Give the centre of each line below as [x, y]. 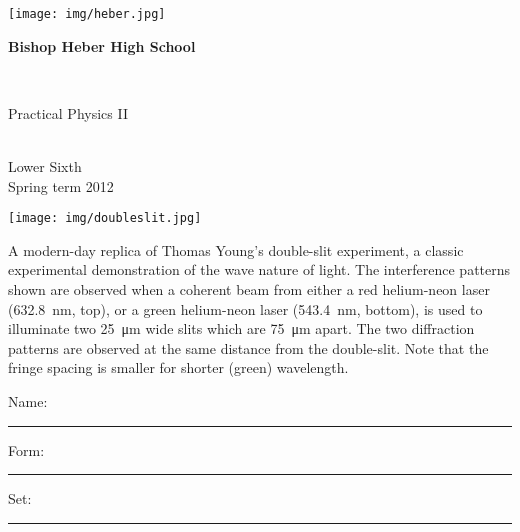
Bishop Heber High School [102, 45]
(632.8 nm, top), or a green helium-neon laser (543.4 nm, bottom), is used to [245, 308]
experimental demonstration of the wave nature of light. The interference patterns [259, 269]
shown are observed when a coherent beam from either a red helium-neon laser [249, 289]
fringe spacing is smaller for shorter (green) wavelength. [178, 367]
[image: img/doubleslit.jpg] [105, 218]
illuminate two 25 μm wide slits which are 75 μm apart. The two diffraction [241, 328]
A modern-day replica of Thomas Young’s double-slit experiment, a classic [236, 249]
